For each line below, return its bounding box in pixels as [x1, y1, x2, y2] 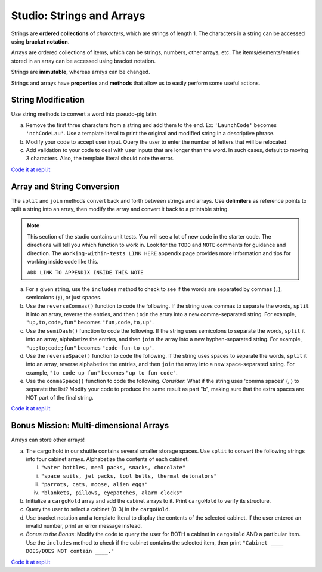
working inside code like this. [27, 258, 99, 265]
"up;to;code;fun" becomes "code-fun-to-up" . [26, 344, 154, 351]
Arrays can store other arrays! [11, 436, 85, 444]
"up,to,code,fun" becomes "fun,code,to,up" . [26, 319, 154, 326]
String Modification [11, 95, 85, 105]
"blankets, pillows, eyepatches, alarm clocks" [41, 489, 183, 496]
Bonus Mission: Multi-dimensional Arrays [11, 421, 169, 431]
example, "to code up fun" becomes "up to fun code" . [26, 369, 178, 376]
